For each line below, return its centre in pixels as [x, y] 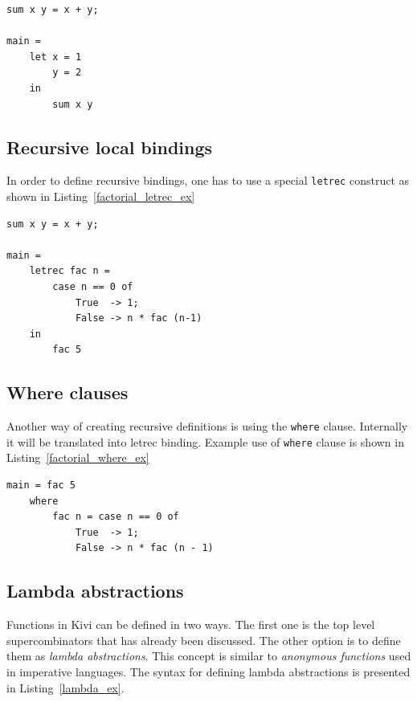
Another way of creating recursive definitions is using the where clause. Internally [207, 426]
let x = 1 [55, 57]
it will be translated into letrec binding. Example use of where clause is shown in [205, 441]
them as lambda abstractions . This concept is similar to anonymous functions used [209, 656]
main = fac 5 [41, 486]
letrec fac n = [69, 271]
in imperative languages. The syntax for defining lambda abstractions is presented [208, 672]
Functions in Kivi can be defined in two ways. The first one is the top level [191, 624]
